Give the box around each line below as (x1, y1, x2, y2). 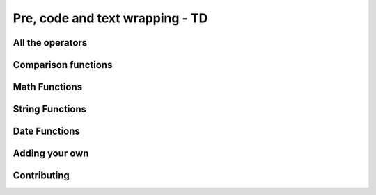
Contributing (13, 170, 70, 182)
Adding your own (13, 148, 89, 160)
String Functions (13, 103, 87, 115)
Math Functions (13, 81, 83, 93)
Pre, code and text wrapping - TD (13, 10, 208, 26)
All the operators (13, 37, 88, 49)
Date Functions (13, 126, 80, 137)
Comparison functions (13, 59, 113, 71)
